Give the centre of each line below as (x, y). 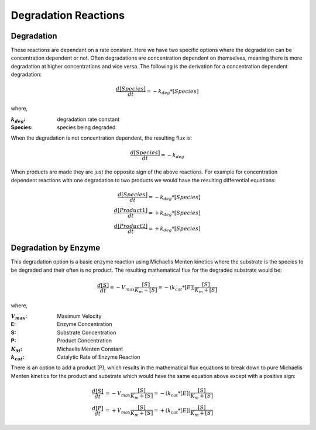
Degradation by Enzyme (56, 248)
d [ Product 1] (131, 210)
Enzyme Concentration (85, 324)
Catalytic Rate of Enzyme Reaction (99, 357)
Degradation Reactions (68, 15)
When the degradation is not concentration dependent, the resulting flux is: (102, 138)
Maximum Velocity (79, 316)
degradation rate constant (88, 119)
